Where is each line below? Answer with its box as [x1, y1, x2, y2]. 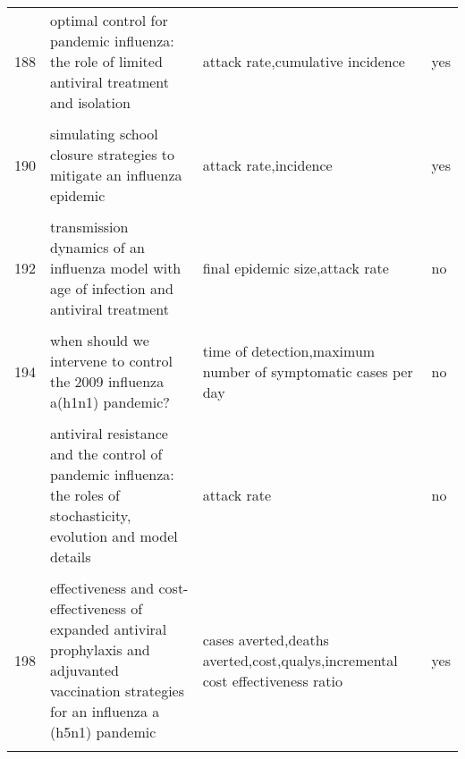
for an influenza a [50, 701, 160, 721]
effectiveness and [50, 578, 155, 598]
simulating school [50, 123, 158, 144]
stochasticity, [50, 505, 131, 526]
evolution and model [50, 526, 178, 546]
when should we [50, 330, 149, 350]
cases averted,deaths [202, 628, 329, 650]
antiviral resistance [50, 423, 168, 443]
